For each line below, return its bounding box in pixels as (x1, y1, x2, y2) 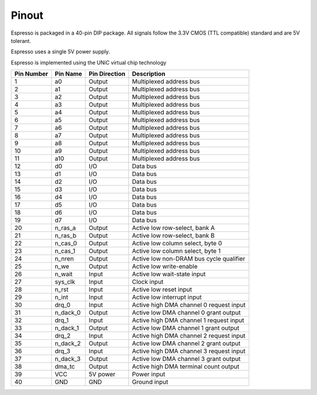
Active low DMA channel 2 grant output (131, 339, 241, 347)
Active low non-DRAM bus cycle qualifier (131, 255, 245, 263)
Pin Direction (89, 70, 126, 78)
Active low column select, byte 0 (131, 239, 222, 248)
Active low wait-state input (131, 270, 206, 278)
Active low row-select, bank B (131, 232, 215, 240)
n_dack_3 (55, 355, 81, 363)
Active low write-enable (131, 262, 198, 271)
